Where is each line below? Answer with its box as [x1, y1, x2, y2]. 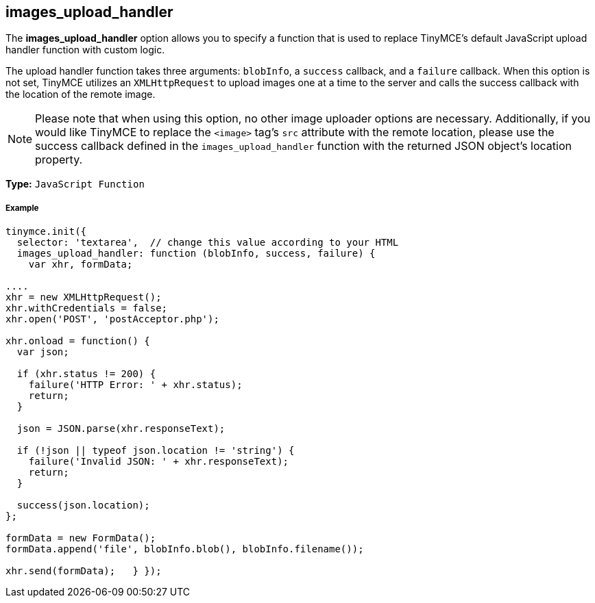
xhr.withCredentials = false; [5, 303, 168, 314]
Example [5, 203, 39, 213]
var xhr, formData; [28, 259, 133, 270]
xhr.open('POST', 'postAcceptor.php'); [5, 313, 219, 325]
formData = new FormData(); [5, 533, 156, 544]
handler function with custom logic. [5, 44, 165, 56]
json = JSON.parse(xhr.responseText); [16, 423, 226, 435]
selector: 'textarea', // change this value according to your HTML [16, 237, 399, 248]
